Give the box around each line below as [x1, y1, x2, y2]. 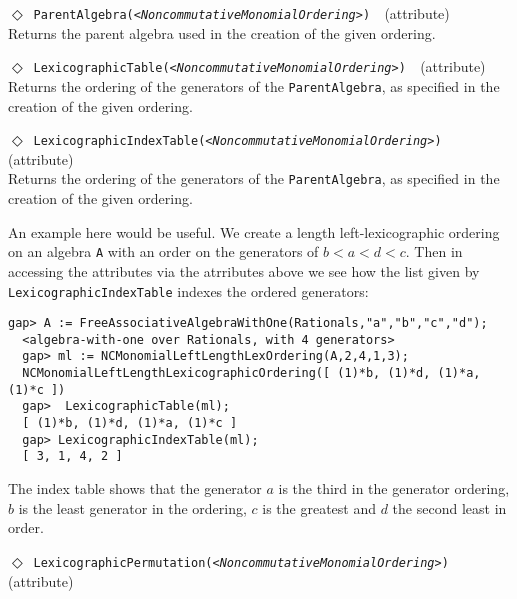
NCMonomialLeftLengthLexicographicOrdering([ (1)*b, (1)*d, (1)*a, [22, 366, 481, 381]
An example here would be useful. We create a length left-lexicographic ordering [8, 221, 500, 242]
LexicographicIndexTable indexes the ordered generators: [8, 280, 369, 301]
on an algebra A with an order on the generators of [8, 241, 319, 262]
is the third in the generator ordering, [278, 478, 510, 499]
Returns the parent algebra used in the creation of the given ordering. [8, 22, 436, 43]
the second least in [392, 497, 507, 518]
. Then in [405, 241, 463, 262]
